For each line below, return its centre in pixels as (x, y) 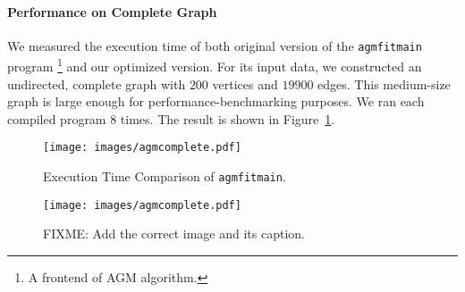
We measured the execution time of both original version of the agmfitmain (215, 45)
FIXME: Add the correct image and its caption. (174, 234)
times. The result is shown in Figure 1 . (228, 118)
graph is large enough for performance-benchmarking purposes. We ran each (216, 101)
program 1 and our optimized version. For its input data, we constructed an (215, 65)
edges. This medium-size (384, 83)
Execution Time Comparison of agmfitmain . (165, 176)
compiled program (57, 118)
